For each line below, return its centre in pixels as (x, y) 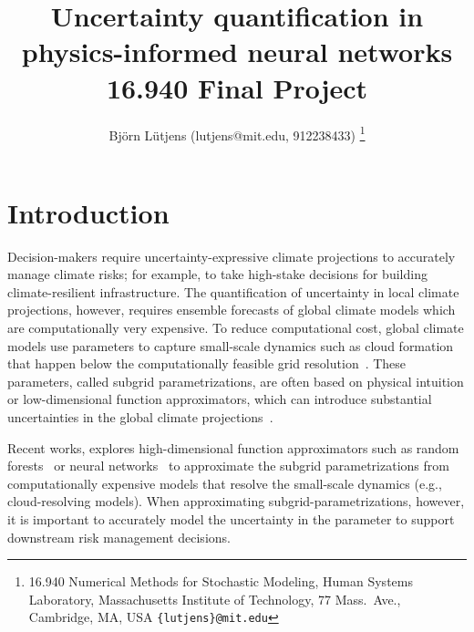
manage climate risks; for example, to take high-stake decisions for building (217, 274)
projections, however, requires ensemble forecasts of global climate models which (232, 310)
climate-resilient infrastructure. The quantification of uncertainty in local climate (233, 291)
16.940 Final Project (237, 87)
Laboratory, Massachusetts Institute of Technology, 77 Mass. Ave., (215, 599)
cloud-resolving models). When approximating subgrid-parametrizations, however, (236, 501)
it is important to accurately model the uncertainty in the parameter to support (231, 519)
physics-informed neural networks (237, 52)
